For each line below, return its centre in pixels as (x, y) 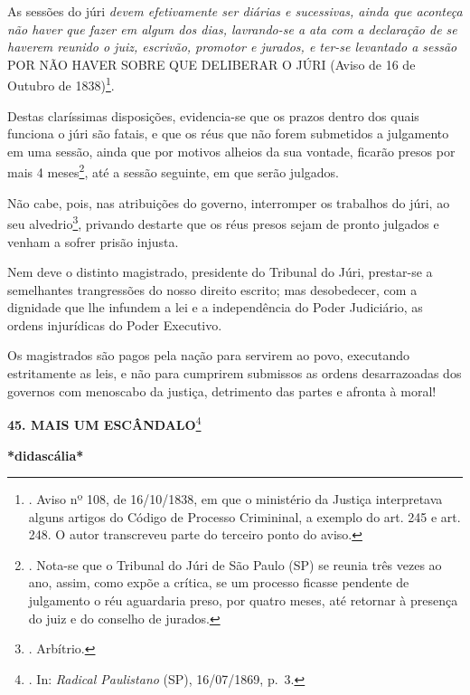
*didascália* (46, 455)
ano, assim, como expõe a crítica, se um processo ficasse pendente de (219, 582)
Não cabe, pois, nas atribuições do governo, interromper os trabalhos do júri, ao (229, 202)
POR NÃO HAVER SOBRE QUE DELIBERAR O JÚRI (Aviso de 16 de (211, 64)
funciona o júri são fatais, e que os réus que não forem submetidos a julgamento (228, 133)
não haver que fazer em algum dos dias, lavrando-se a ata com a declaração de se (232, 29)
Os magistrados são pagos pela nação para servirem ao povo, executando (209, 355)
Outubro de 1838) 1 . (61, 84)
